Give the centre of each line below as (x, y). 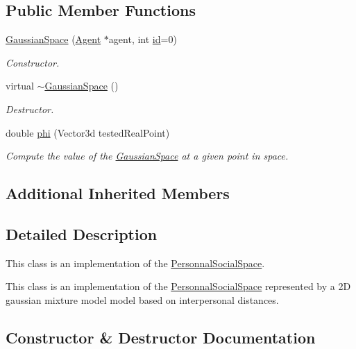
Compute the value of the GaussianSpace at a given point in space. (147, 156)
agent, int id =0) (143, 39)
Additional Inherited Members (118, 193)
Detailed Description (82, 233)
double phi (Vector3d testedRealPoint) (88, 132)
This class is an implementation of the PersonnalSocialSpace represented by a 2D (178, 286)
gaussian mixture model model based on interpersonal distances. (142, 299)
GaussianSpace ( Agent (53, 39)
